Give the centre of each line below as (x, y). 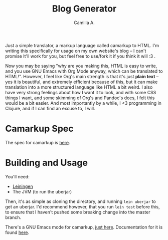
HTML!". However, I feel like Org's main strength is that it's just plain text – (82, 76)
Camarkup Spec (39, 129)
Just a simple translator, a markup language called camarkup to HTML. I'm (82, 45)
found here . (17, 232)
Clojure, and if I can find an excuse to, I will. (50, 108)
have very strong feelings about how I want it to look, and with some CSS (81, 92)
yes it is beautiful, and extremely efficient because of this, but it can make (81, 82)
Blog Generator (84, 9)
